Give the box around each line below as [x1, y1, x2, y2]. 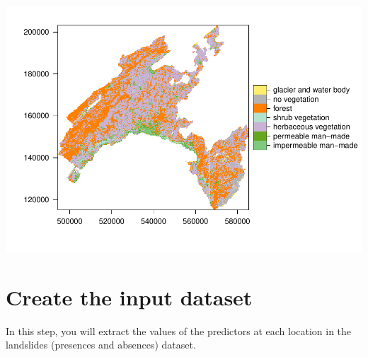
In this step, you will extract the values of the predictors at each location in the [6, 323, 352, 338]
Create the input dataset [6, 282, 253, 311]
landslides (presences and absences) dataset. [6, 337, 196, 352]
